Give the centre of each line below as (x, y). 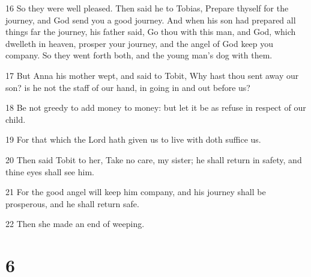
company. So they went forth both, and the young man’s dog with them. (139, 55)
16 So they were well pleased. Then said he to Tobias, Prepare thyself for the (147, 8)
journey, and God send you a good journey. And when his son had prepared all (151, 20)
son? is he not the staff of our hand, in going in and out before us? (128, 87)
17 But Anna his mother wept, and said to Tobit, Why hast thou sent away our (152, 75)
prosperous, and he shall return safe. (72, 203)
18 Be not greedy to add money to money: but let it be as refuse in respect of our (156, 107)
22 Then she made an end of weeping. (75, 224)
